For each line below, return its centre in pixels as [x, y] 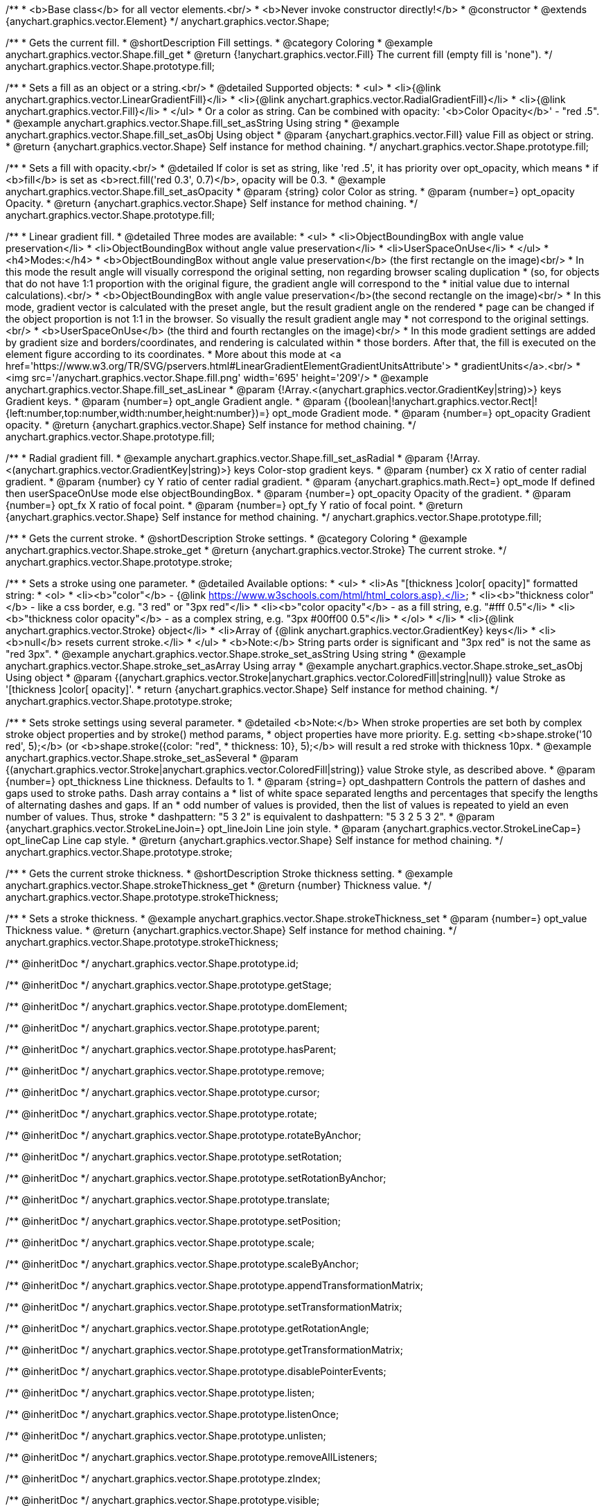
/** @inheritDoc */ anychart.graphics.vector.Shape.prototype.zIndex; [163, 1478]
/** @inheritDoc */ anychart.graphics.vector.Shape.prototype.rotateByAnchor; [184, 1135]
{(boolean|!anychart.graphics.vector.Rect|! [440, 401]
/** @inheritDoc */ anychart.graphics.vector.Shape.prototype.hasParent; [171, 1049]
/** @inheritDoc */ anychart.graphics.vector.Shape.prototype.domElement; [177, 1006]
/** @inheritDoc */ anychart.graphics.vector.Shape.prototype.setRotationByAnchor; [196, 1178]
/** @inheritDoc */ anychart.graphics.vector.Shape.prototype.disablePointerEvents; [196, 1371]
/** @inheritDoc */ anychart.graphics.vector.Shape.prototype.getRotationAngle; [187, 1328]
